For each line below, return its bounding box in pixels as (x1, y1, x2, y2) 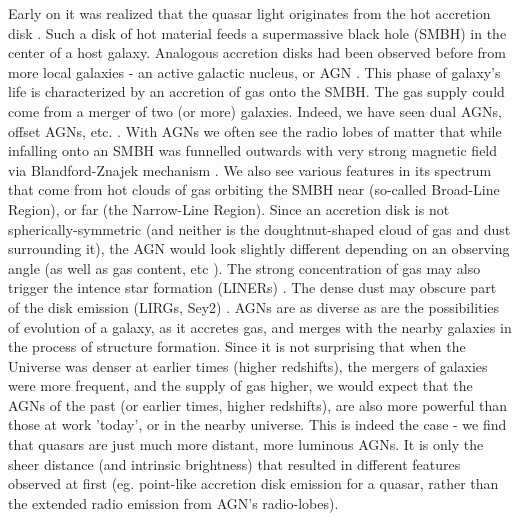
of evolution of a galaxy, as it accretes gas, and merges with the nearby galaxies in (8, 316, 512, 337)
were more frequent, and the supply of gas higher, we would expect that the (8, 375, 473, 396)
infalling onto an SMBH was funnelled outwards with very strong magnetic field (8, 140, 498, 161)
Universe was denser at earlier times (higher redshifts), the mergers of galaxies (8, 355, 488, 376)
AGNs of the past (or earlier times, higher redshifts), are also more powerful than (8, 394, 508, 415)
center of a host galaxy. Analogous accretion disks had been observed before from (8, 42, 506, 63)
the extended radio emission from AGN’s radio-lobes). (8, 492, 339, 513)
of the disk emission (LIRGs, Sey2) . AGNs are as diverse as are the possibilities (8, 296, 500, 317)
